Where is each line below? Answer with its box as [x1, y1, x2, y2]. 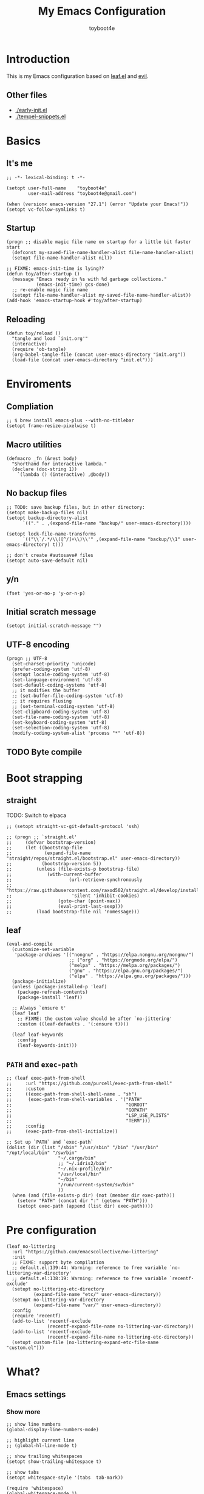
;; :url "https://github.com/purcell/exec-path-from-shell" [6, 1080, 172, 1087]
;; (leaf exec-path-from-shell [6, 1075, 86, 1082]
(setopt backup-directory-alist [6, 515, 88, 521]
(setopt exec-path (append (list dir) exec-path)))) [17, 1203, 154, 1209]
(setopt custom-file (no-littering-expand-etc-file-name [12, 1339, 159, 1346]
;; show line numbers [6, 1421, 61, 1428]
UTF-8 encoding [6, 639, 70, 650]
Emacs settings [6, 1389, 66, 1400]
